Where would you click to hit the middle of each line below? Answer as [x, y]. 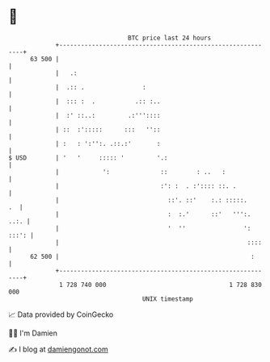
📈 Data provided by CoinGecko [61, 314]
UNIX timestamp [168, 299]
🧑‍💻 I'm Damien [33, 333]
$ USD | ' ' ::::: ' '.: [88, 158]
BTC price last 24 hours [170, 38]
